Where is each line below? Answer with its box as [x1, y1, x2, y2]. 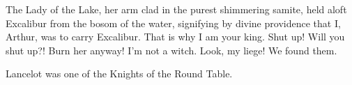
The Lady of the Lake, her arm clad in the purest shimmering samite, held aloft [6, 2, 347, 16]
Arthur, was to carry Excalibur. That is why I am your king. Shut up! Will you [6, 29, 345, 44]
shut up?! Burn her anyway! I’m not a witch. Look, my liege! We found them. [6, 42, 337, 57]
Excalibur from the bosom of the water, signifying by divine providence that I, [6, 15, 341, 30]
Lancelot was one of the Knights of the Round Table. [6, 66, 233, 81]
